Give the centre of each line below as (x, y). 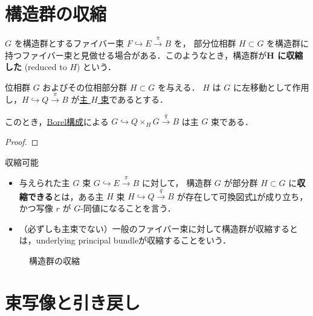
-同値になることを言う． (128, 208)
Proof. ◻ (22, 142)
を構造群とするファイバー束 (69, 43)
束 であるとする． (134, 99)
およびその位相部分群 (85, 87)
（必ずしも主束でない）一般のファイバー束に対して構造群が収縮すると (159, 228)
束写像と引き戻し (73, 302)
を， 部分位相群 (205, 43)
